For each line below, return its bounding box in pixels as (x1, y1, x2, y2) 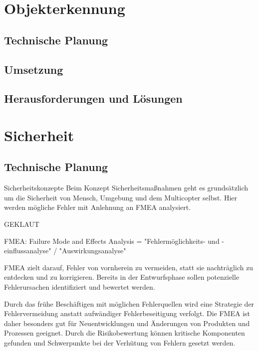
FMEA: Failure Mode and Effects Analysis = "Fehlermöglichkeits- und (4, 235, 220, 246)
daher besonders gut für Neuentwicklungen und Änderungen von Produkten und (4, 318, 250, 328)
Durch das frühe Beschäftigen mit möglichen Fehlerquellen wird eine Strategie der (4, 298, 255, 309)
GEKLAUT (4, 219, 39, 229)
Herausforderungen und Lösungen (4, 91, 183, 106)
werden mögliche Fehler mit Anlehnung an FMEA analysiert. (4, 202, 191, 212)
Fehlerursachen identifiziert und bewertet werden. (4, 282, 155, 292)
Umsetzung (4, 61, 63, 77)
